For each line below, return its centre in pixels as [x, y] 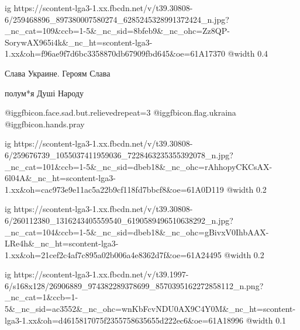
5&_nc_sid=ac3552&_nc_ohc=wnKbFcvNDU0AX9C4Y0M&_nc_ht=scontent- [150, 309]
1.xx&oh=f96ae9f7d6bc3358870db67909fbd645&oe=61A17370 [115, 53]
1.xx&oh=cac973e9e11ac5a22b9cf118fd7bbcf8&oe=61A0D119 [114, 189]
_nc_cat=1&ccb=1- [42, 297]
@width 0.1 [266, 320]
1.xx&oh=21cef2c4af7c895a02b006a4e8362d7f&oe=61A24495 [113, 254]
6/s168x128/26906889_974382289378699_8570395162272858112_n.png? [134, 285]
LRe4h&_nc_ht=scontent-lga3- [62, 243]
